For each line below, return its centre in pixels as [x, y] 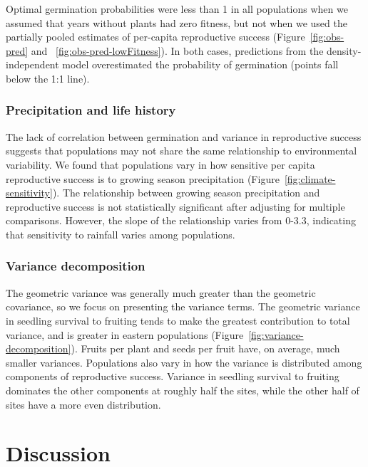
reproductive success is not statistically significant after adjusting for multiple [175, 206]
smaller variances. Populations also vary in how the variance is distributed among [184, 362]
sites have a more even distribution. [83, 404]
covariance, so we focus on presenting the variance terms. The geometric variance [183, 306]
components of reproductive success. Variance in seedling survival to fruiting [173, 376]
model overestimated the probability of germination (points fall [200, 64]
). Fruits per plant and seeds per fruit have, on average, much [205, 348]
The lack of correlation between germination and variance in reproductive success [184, 136]
